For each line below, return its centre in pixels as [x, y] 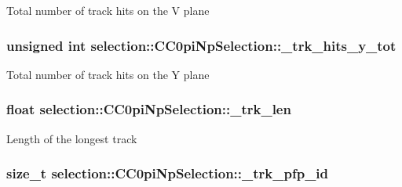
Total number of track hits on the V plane [108, 10]
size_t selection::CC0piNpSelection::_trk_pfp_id [168, 173]
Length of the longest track [72, 138]
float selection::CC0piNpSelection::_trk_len [149, 109]
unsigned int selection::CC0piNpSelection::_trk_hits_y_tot [201, 45]
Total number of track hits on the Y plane [108, 74]
